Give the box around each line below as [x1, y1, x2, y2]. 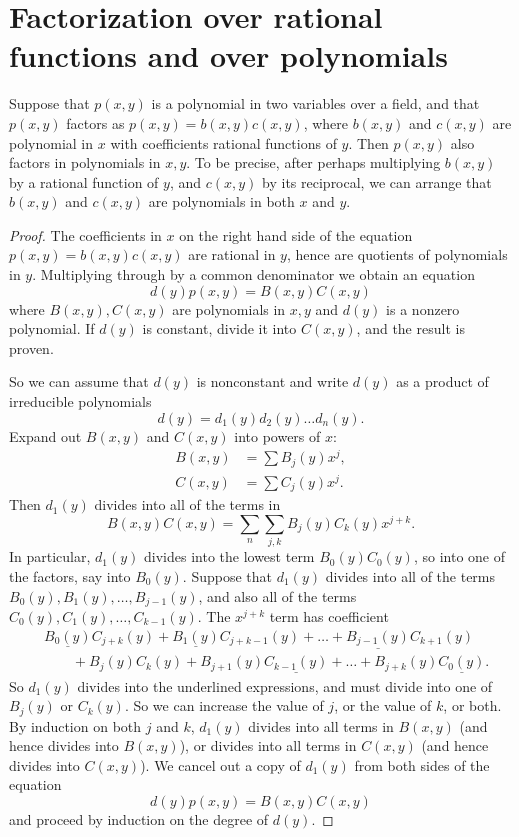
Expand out [9, 425, 82, 446]
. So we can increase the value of [124, 695, 324, 716]
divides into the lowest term [144, 546, 315, 567]
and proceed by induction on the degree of [9, 808, 269, 829]
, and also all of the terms [198, 585, 357, 606]
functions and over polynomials [9, 35, 448, 76]
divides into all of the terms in [94, 494, 281, 515]
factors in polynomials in [9, 152, 161, 173]
